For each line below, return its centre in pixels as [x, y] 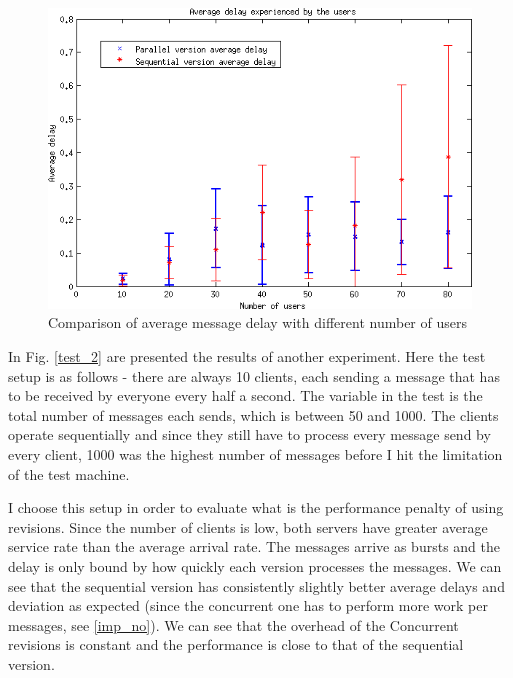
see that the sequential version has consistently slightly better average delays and [256, 585]
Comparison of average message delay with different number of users [257, 322]
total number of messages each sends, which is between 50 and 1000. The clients [253, 414]
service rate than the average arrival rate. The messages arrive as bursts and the [254, 546]
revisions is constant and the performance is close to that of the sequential [236, 644]
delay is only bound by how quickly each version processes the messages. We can [255, 566]
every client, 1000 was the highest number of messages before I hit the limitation [255, 454]
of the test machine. [69, 473]
